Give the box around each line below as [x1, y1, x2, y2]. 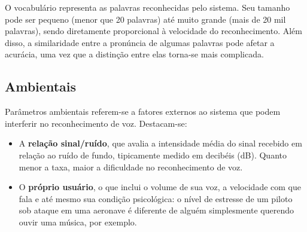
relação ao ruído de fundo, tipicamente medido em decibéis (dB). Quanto [19, 148, 287, 161]
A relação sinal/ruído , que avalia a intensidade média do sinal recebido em [19, 137, 302, 149]
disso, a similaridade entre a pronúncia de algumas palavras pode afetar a [5, 36, 275, 48]
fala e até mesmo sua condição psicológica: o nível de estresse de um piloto [19, 192, 293, 204]
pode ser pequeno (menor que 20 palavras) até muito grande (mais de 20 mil [5, 13, 286, 25]
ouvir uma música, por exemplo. [19, 215, 137, 228]
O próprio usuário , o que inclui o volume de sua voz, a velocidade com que [19, 181, 301, 193]
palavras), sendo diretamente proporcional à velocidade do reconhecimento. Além [5, 25, 302, 37]
